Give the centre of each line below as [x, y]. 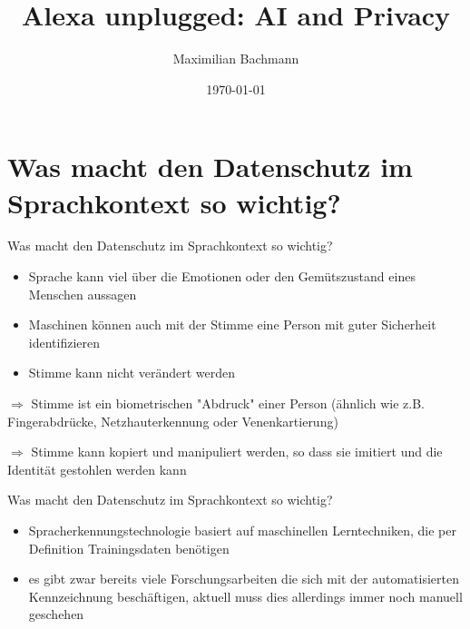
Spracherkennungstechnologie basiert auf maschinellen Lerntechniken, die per [242, 530]
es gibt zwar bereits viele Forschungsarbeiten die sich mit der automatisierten [244, 579]
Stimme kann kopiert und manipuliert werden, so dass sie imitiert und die [237, 452]
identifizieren [64, 342]
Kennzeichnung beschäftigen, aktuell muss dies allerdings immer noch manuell [245, 596]
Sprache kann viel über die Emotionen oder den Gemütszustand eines [222, 276]
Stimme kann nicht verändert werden [132, 373]
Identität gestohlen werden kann [97, 469]
